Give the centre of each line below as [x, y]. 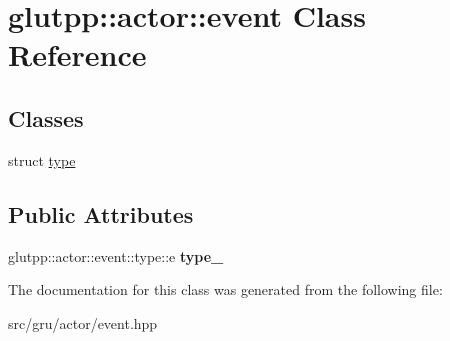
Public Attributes [101, 213]
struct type [42, 159]
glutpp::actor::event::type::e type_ [116, 255]
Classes [46, 117]
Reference [77, 54]
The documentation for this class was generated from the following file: [225, 289]
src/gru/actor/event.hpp [83, 322]
